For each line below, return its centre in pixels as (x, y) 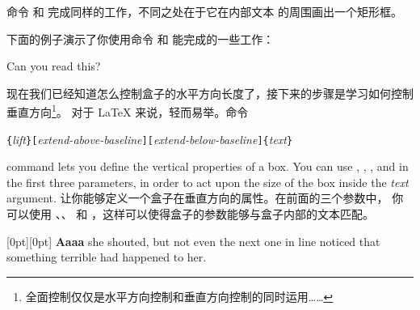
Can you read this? (54, 66)
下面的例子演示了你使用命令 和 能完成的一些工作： (141, 38)
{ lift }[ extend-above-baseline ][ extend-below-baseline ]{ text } (150, 139)
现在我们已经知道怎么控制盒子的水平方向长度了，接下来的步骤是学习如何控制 (210, 93)
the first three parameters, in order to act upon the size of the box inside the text (208, 182)
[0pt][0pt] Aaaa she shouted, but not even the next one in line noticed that (193, 241)
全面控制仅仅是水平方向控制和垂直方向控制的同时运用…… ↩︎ (179, 296)
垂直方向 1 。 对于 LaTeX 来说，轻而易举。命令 (128, 111)
